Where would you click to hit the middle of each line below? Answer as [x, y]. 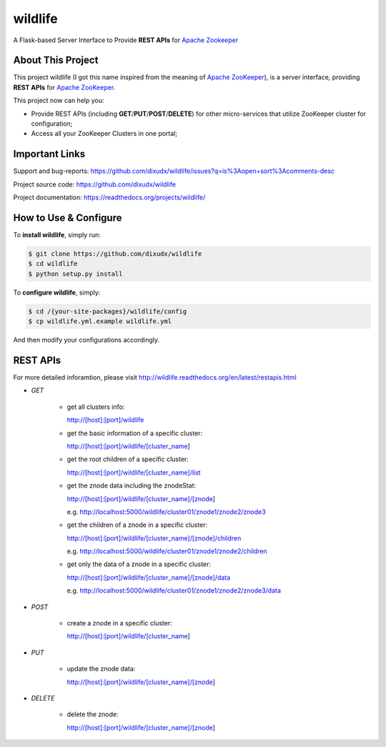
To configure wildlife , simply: [57, 292]
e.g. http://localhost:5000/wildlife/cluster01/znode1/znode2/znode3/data [174, 590]
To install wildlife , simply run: [57, 235]
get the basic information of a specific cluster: [135, 433]
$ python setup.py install [75, 274]
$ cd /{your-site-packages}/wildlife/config [108, 311]
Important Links [49, 154]
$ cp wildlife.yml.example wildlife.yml [100, 321]
